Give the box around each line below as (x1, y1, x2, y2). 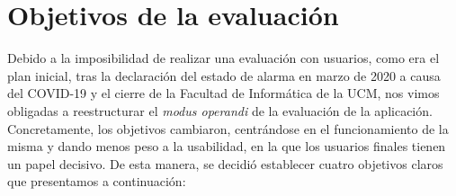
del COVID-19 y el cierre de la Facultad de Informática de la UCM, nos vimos (7, 84, 440, 102)
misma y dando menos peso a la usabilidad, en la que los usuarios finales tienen (7, 137, 446, 156)
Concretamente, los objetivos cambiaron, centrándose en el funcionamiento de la (7, 119, 449, 138)
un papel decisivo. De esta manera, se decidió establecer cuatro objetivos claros (7, 154, 443, 173)
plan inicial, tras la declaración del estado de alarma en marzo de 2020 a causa (7, 66, 441, 85)
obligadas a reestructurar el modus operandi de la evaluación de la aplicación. (7, 101, 433, 120)
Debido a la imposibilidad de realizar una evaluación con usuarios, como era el (7, 49, 440, 67)
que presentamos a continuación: (7, 172, 186, 191)
